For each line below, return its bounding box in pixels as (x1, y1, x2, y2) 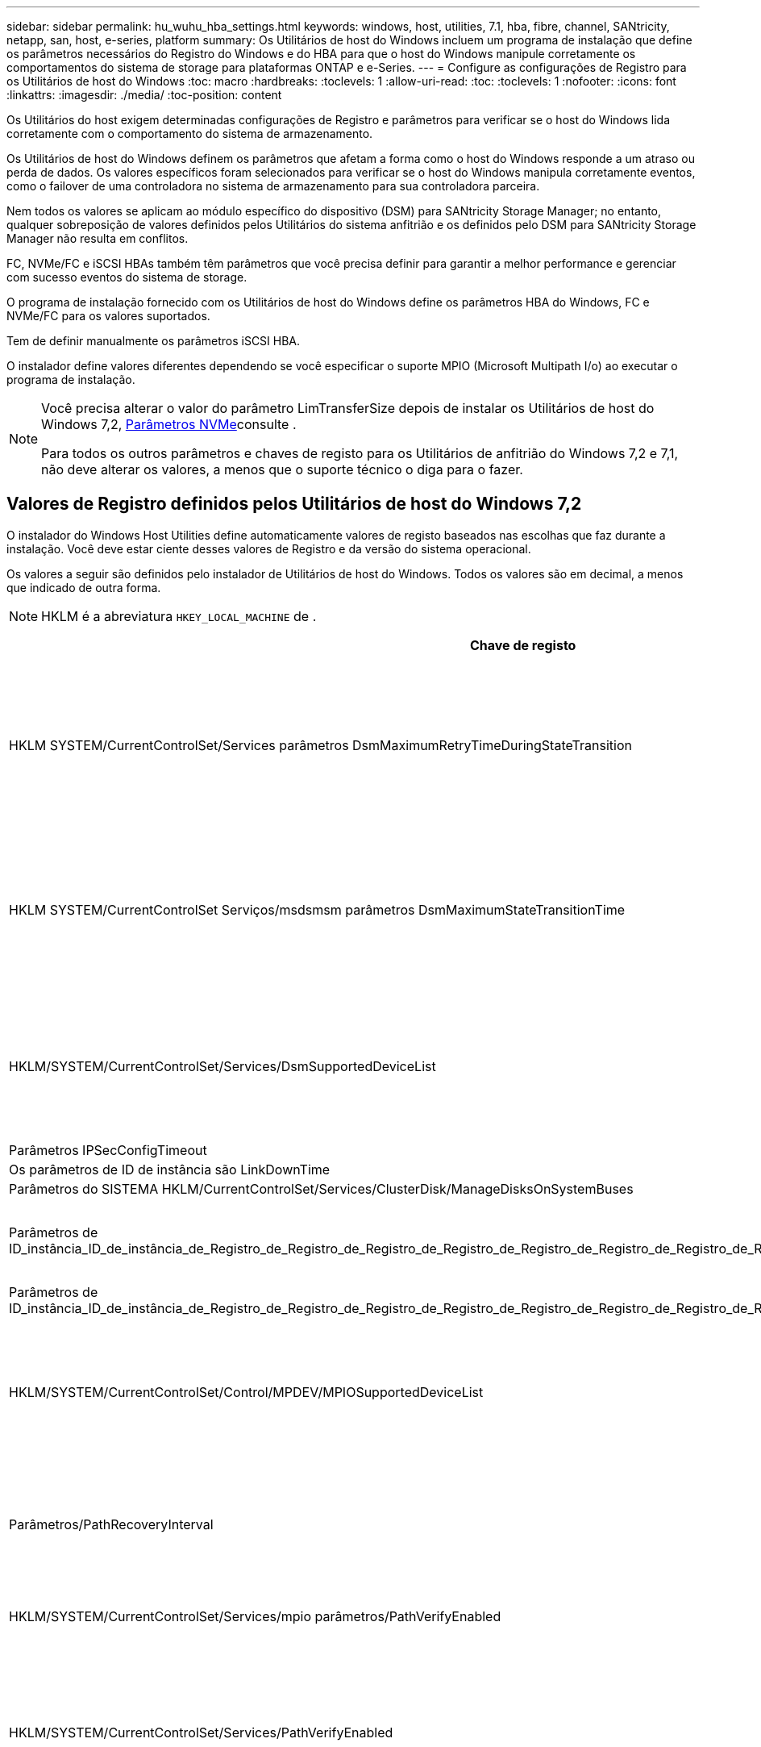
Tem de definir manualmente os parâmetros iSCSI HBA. (6, 334, 301, 348)
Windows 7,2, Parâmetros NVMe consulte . (41, 416, 297, 432)
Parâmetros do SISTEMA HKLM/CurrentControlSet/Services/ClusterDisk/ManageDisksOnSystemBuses (9, 1180, 634, 1197)
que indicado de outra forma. (6, 580, 161, 594)
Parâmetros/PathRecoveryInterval (9, 1516, 214, 1532)
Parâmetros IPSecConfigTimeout (9, 1141, 207, 1158)
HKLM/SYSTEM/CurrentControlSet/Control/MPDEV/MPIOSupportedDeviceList (9, 1383, 484, 1400)
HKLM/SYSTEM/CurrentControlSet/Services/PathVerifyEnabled (9, 1724, 393, 1741)
